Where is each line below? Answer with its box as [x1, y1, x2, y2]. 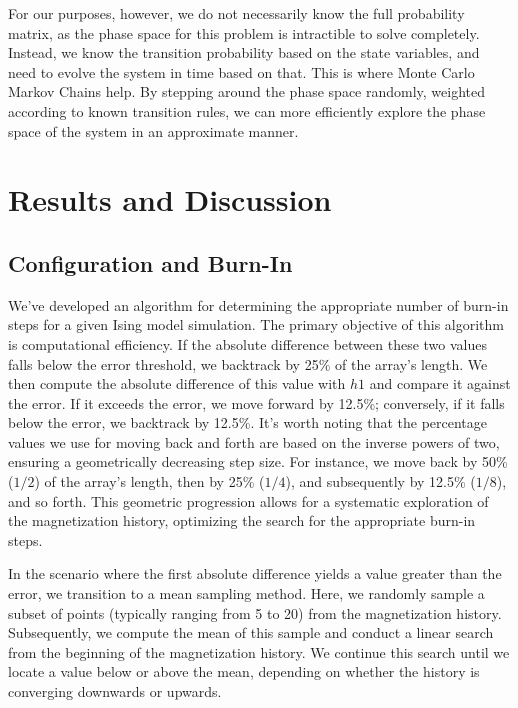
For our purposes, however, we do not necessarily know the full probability [8, 3, 465, 23]
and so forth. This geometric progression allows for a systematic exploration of [8, 490, 489, 511]
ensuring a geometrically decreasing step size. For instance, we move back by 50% [8, 451, 508, 472]
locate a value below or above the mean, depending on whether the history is [8, 661, 480, 682]
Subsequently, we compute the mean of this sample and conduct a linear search [8, 622, 494, 643]
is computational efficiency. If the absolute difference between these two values [8, 333, 487, 354]
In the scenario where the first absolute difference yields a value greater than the [8, 563, 502, 584]
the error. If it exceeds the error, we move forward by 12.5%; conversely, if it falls [8, 392, 505, 413]
